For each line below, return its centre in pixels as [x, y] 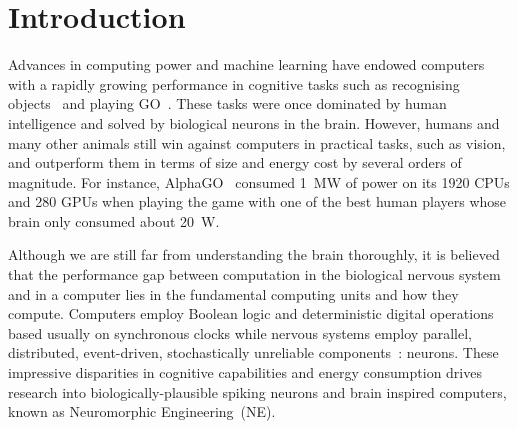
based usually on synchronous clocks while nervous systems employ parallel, [240, 332]
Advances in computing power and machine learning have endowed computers [246, 64]
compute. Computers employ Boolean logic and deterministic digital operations [251, 313]
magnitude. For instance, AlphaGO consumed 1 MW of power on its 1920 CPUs [259, 181]
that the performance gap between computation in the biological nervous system [254, 274]
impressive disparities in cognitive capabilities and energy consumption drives [245, 372]
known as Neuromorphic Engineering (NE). [142, 411]
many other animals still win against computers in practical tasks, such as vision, [257, 142]
